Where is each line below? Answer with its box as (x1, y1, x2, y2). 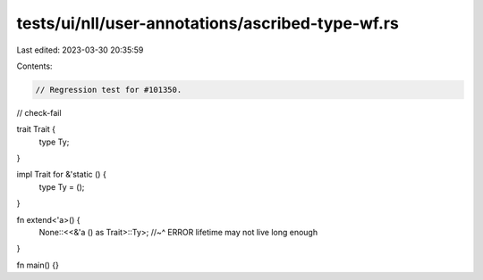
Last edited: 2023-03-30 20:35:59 (16, 45, 144, 55)
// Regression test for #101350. (35, 85, 182, 95)
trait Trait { (16, 124, 55, 135)
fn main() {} (16, 259, 60, 270)
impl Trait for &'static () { (16, 169, 106, 180)
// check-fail (16, 107, 62, 118)
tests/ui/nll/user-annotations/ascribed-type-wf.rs (16, 13, 400, 33)
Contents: (16, 61, 53, 71)
